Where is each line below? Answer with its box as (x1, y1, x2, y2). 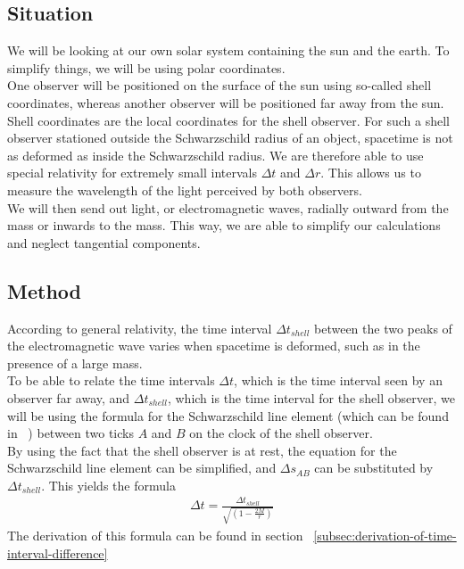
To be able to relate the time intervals (7, 371, 215, 390)
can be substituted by (314, 458, 434, 477)
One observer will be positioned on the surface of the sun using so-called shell (7, 76, 432, 95)
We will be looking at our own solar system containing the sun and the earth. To (7, 41, 450, 60)
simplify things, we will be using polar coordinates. (7, 58, 286, 77)
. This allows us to (320, 163, 421, 182)
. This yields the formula (41, 475, 176, 494)
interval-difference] (7, 543, 108, 562)
